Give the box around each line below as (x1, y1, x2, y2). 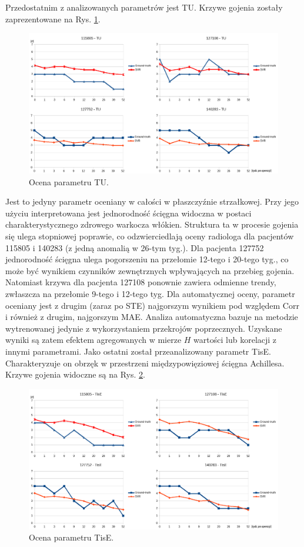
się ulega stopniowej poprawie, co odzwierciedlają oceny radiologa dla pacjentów (5, 230, 294, 242)
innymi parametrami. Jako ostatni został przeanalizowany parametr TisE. (5, 345, 271, 357)
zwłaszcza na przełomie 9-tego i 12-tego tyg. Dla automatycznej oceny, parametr (5, 288, 295, 300)
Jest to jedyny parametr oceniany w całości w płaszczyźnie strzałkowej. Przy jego (5, 195, 299, 208)
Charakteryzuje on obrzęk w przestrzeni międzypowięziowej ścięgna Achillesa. (5, 356, 285, 369)
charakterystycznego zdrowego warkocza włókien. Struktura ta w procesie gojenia (5, 218, 299, 231)
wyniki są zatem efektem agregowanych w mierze (5, 333, 182, 346)
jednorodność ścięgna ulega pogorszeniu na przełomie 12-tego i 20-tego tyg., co (5, 253, 289, 265)
